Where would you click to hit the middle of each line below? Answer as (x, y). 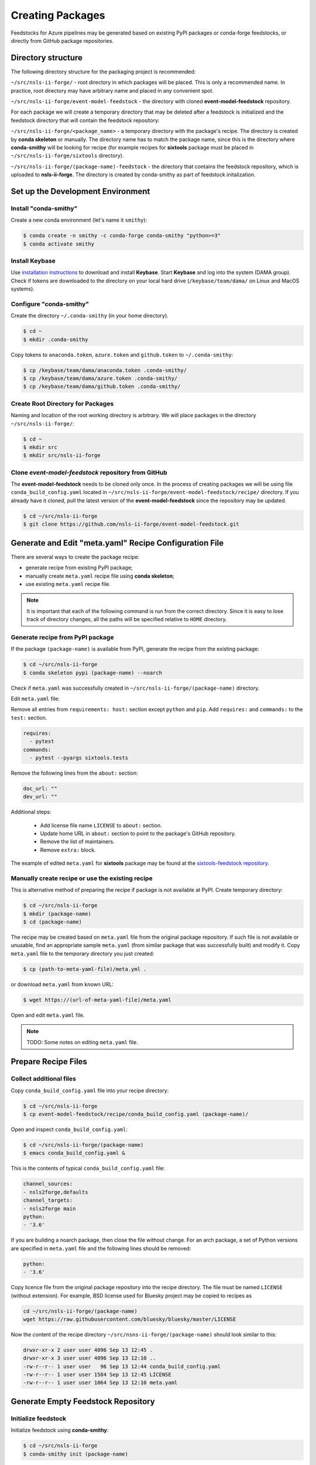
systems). (23, 289)
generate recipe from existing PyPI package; (79, 568)
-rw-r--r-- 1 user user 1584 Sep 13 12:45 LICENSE (97, 1375)
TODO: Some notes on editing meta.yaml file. (82, 1042)
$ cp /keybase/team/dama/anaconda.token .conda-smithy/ (105, 370)
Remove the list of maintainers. (78, 841)
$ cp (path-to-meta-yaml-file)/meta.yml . (85, 969)
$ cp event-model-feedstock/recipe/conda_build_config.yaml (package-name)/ (136, 1114)
